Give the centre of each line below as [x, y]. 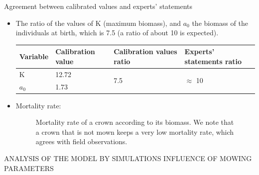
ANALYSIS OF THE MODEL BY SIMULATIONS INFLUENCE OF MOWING [128, 158]
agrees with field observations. [81, 141]
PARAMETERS [29, 168]
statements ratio [213, 61]
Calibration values [145, 51]
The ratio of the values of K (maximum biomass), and [98, 23]
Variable [34, 56]
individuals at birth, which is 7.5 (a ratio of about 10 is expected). [117, 33]
